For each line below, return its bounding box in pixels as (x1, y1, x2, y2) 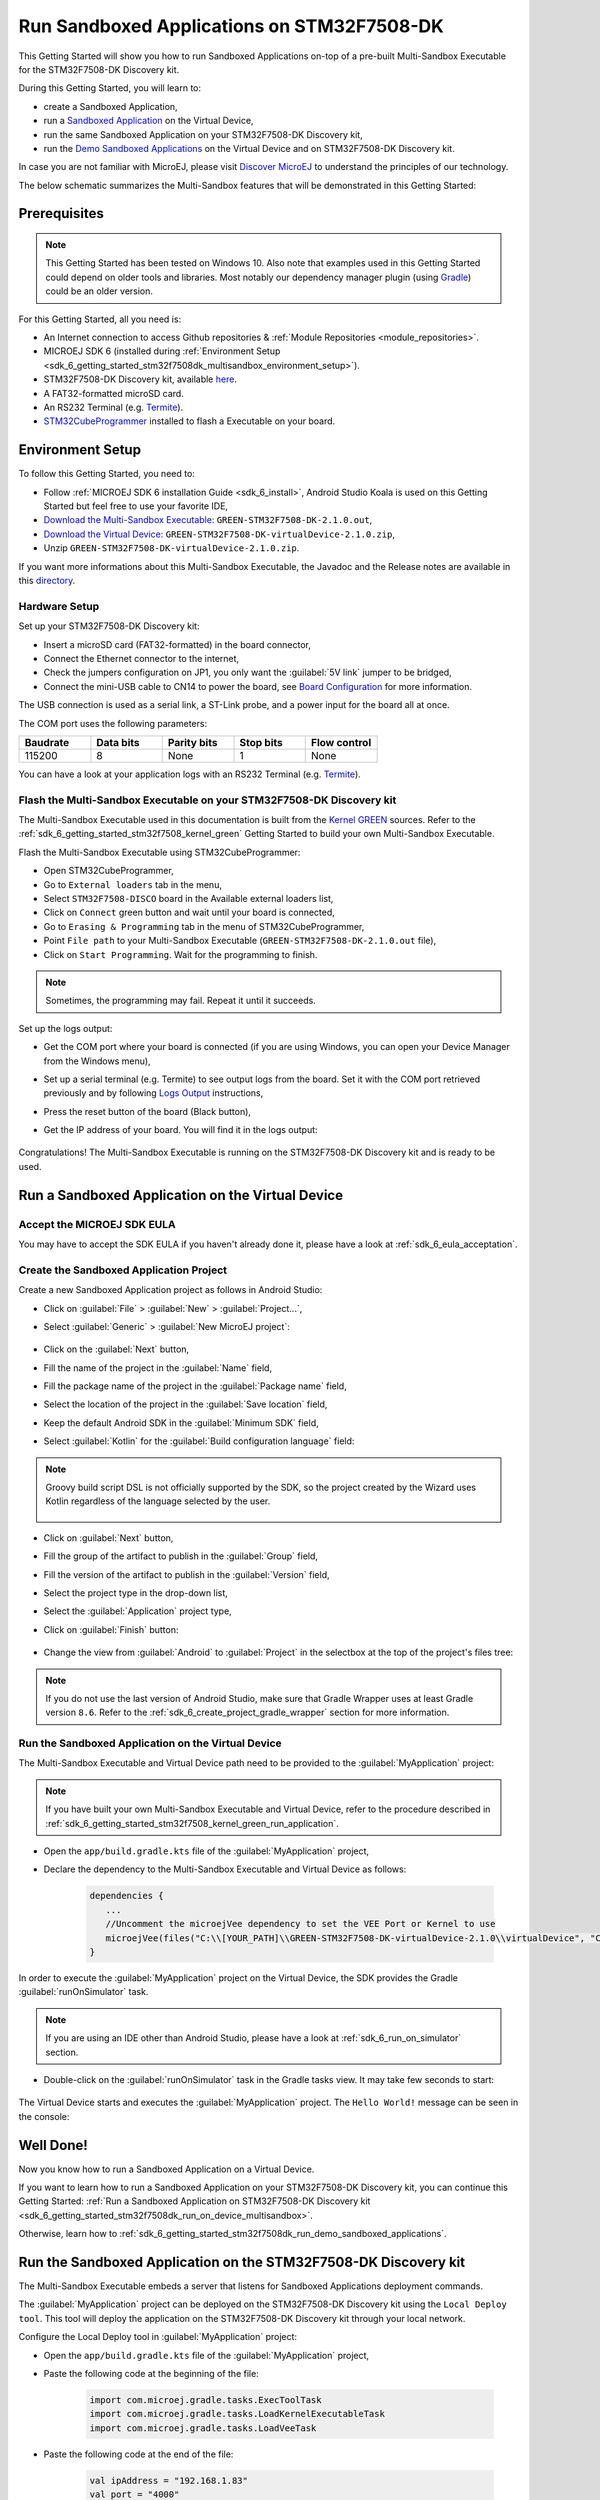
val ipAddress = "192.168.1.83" (89, 2475, 249, 2486)
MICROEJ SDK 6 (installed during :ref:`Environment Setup (43, 345, 281, 357)
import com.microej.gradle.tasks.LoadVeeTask (89, 2422, 317, 2434)
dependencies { (89, 1890, 164, 1902)
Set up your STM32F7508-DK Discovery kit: (18, 620, 200, 632)
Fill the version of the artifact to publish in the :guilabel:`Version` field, (43, 1568, 330, 1580)
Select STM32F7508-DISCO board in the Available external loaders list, (43, 892, 334, 904)
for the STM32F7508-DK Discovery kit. (18, 63, 180, 75)
